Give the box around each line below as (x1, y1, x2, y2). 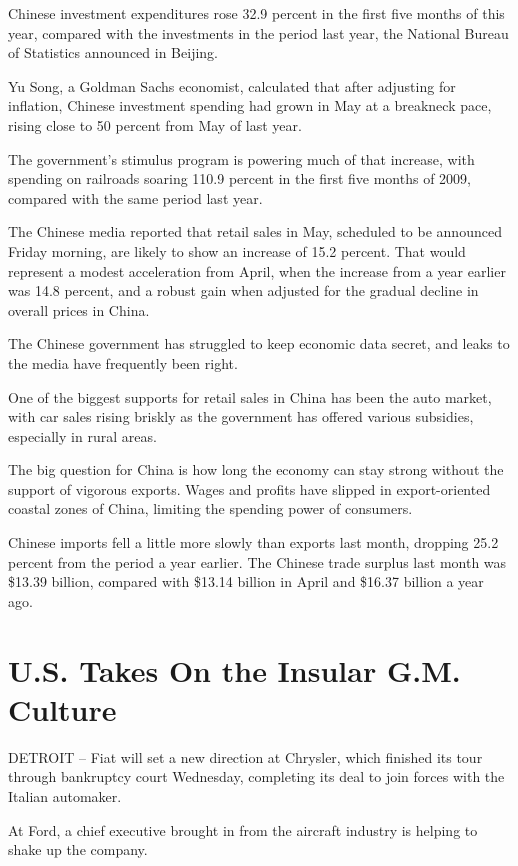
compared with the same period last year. (8, 187, 263, 208)
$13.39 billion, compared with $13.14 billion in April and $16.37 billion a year (8, 571, 484, 592)
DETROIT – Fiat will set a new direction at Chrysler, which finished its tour (8, 746, 483, 767)
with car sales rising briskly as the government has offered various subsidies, (8, 406, 474, 427)
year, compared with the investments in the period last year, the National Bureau (8, 22, 509, 43)
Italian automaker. (8, 785, 122, 806)
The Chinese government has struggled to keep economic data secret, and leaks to (8, 333, 510, 354)
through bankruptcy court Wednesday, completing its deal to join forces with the (8, 766, 505, 787)
